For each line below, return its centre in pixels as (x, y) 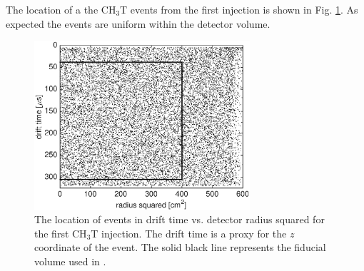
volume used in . (70, 261)
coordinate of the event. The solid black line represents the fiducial (180, 247)
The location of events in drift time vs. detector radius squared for (180, 219)
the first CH (61, 233)
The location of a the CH (61, 9)
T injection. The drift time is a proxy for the (189, 233)
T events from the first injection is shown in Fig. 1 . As (239, 9)
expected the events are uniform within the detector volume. (138, 23)
